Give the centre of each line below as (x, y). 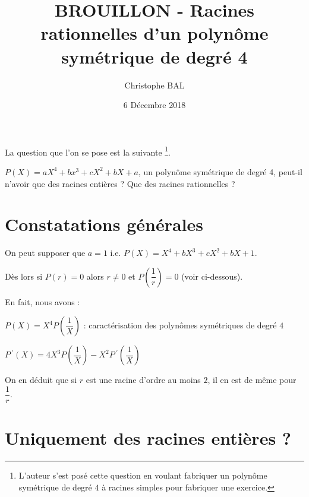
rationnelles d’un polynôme (154, 33)
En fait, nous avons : (42, 301)
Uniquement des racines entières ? (148, 438)
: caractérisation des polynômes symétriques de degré (180, 325)
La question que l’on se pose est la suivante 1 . (88, 151)
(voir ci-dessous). (212, 276)
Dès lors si (24, 276)
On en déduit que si (41, 380)
